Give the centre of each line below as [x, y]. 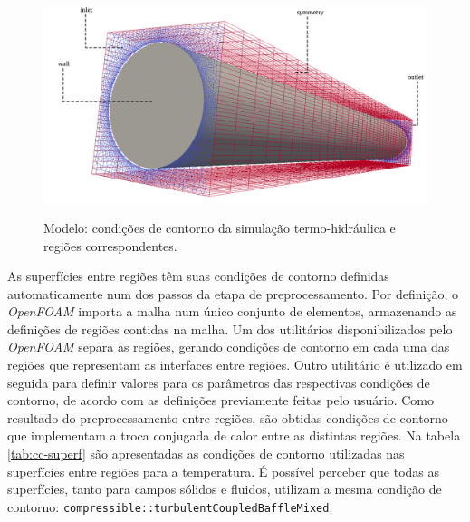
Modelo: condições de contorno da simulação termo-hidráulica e [220, 227]
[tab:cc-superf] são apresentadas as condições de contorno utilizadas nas [206, 454]
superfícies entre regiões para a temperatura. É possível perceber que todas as [224, 471]
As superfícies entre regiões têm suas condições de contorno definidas [198, 276]
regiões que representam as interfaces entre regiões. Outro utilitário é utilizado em [235, 365]
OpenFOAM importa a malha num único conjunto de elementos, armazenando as [232, 311]
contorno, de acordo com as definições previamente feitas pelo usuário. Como [221, 400]
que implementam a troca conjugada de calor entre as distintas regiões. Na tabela [234, 435]
